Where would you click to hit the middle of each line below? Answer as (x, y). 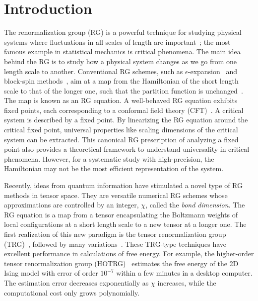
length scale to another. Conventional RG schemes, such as (94, 71)
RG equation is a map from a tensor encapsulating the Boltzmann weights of (121, 214)
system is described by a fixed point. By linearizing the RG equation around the (126, 120)
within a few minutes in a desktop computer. (184, 273)
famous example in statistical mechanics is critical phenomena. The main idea (122, 51)
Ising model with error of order (51, 273)
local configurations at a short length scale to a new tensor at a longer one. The (125, 224)
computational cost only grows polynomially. (72, 292)
